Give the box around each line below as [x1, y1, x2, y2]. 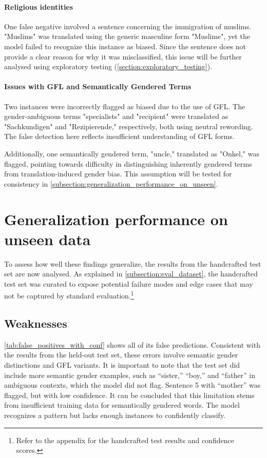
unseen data [4, 228, 91, 249]
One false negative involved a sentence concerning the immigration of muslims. [4, 21, 252, 31]
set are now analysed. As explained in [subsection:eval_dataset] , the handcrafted [4, 268, 258, 279]
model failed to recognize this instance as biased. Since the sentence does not [4, 41, 246, 51]
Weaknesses [4, 315, 67, 331]
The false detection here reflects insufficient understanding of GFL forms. [4, 131, 235, 142]
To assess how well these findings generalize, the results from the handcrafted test [4, 258, 261, 269]
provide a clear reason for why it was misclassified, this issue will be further [4, 51, 242, 62]
